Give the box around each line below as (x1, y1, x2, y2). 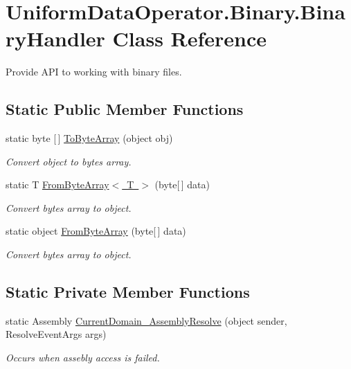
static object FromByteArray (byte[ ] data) (6, 224, 186, 238)
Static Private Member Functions (6, 281, 250, 303)
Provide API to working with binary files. (6, 64, 182, 79)
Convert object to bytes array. (6, 154, 132, 168)
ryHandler (6, 24, 105, 53)
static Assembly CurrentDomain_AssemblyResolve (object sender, (6, 313, 287, 327)
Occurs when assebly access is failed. (6, 350, 160, 365)
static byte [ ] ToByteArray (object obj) (6, 131, 173, 145)
